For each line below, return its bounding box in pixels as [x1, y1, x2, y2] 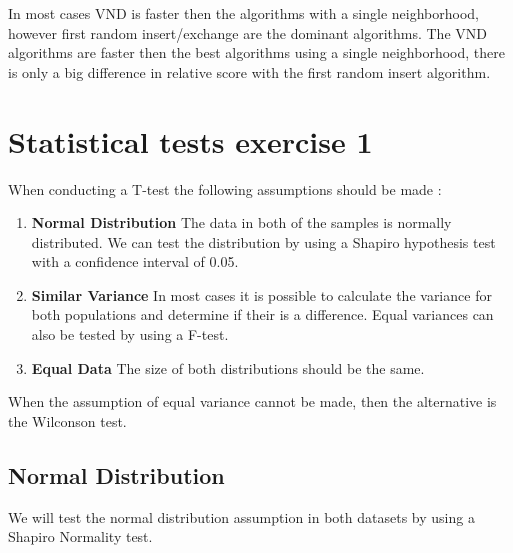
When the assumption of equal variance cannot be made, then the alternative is [8, 391, 497, 412]
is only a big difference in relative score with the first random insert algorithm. [8, 61, 491, 82]
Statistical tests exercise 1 [8, 120, 373, 161]
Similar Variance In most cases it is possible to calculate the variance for [31, 284, 492, 305]
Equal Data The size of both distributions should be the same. [31, 357, 425, 378]
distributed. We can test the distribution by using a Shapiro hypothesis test [31, 231, 496, 252]
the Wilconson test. [8, 410, 127, 431]
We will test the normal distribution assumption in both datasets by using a [8, 506, 475, 527]
